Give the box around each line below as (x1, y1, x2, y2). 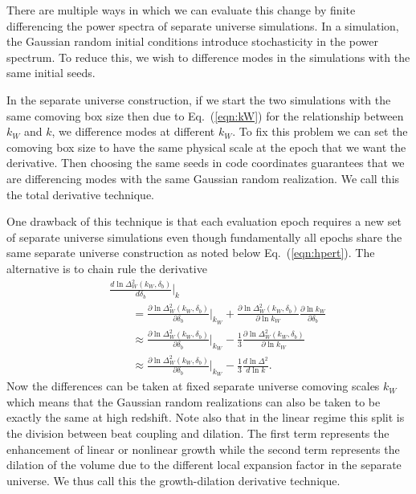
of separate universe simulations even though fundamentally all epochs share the (6, 228, 402, 245)
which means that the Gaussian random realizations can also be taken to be (6, 393, 381, 410)
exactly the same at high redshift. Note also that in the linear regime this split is (6, 409, 405, 426)
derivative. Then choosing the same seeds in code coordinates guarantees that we (6, 154, 405, 171)
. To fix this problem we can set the (232, 123, 408, 140)
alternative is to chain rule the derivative (6, 259, 207, 276)
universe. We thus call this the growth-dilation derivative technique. (6, 472, 341, 488)
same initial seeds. (6, 64, 96, 81)
